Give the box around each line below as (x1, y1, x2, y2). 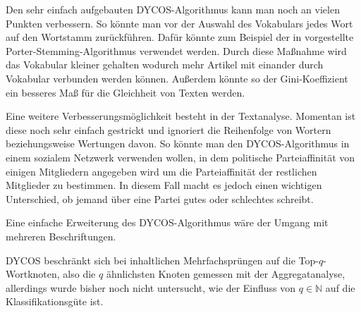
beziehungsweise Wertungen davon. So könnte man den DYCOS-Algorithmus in (6, 136, 350, 151)
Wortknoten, (6, 266, 60, 281)
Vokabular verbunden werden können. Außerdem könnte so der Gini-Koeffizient (6, 70, 348, 85)
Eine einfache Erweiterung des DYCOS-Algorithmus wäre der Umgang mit (6, 215, 329, 230)
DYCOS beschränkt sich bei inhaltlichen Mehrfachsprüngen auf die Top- (6, 252, 319, 267)
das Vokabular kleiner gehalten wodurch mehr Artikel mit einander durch (6, 57, 324, 72)
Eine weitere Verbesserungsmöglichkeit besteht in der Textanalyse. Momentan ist (6, 109, 356, 123)
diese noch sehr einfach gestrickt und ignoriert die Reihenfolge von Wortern (6, 122, 331, 137)
